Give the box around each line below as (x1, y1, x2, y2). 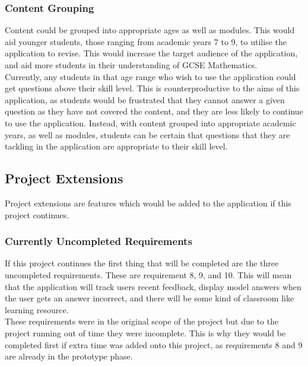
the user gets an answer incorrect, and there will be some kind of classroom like (5, 292, 294, 304)
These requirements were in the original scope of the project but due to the (5, 315, 279, 327)
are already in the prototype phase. (5, 350, 133, 362)
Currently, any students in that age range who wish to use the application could (5, 70, 296, 82)
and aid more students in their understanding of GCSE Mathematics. (5, 59, 258, 71)
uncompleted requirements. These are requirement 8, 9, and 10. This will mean (5, 268, 292, 281)
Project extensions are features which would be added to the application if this (5, 196, 291, 209)
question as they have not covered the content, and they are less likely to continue (5, 105, 303, 117)
